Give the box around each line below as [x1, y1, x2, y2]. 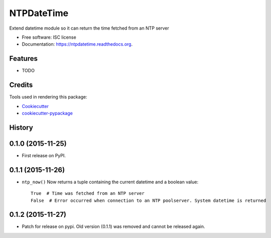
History [9, 123, 34, 132]
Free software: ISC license [22, 34, 76, 40]
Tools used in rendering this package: [9, 94, 87, 100]
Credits [9, 81, 33, 89]
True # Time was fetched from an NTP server [31, 191, 145, 196]
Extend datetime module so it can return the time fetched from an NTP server [9, 25, 169, 31]
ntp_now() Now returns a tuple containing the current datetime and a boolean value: [22, 179, 198, 185]
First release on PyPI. [22, 152, 66, 158]
